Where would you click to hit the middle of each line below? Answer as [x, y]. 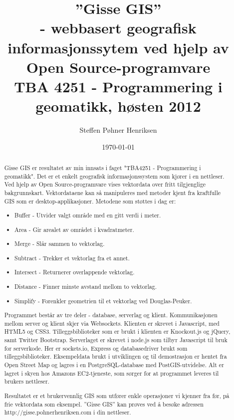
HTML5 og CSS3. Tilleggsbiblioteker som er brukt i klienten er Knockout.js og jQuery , [117, 331]
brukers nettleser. [27, 381]
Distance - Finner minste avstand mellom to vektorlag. [86, 286]
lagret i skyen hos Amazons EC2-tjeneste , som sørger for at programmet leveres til [112, 373]
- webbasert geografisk [118, 28]
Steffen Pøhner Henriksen [118, 130]
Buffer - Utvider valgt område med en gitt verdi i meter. [88, 215]
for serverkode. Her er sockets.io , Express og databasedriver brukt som [96, 348]
